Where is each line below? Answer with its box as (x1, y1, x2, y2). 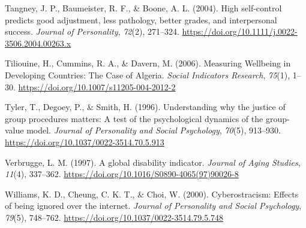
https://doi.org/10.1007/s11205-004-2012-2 (18, 80, 176, 93)
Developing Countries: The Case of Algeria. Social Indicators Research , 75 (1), (5, 68, 290, 81)
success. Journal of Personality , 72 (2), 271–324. (5, 25, 179, 38)
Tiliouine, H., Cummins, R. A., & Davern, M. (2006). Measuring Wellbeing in (5, 57, 291, 69)
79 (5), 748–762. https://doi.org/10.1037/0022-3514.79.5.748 (5, 211, 224, 223)
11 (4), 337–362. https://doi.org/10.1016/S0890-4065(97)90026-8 (5, 168, 239, 180)
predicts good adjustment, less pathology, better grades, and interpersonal (5, 13, 277, 26)
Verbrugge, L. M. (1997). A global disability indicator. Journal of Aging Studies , (5, 156, 301, 168)
